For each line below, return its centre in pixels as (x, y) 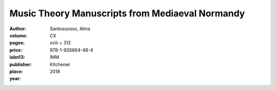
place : (16, 71)
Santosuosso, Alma (70, 29)
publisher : (21, 64)
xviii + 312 (60, 43)
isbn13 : (17, 57)
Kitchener (60, 64)
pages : (17, 43)
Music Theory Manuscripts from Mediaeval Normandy (127, 13)
